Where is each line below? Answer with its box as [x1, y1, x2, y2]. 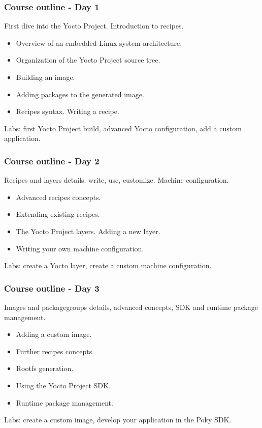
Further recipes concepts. [16, 346, 94, 356]
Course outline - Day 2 [4, 154, 100, 167]
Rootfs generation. [16, 363, 74, 374]
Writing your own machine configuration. [16, 243, 144, 253]
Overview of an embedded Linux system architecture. [16, 37, 182, 48]
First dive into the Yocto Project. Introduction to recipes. [4, 20, 184, 31]
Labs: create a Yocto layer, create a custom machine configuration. [4, 260, 212, 271]
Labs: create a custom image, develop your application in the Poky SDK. [4, 414, 232, 425]
